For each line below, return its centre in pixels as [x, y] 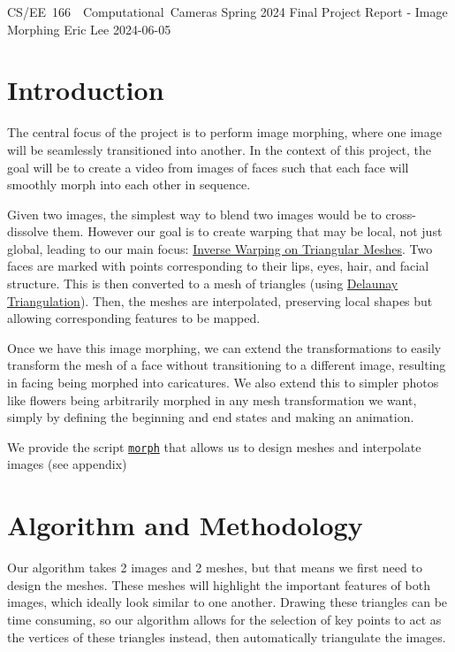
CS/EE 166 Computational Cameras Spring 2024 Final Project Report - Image [227, 12]
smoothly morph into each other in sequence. [129, 184]
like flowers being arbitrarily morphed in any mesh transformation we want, [212, 399]
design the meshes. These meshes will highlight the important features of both [219, 584]
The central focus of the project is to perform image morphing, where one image [224, 132]
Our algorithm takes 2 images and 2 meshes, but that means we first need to [215, 568]
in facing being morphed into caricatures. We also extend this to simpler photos [223, 383]
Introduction [86, 90]
